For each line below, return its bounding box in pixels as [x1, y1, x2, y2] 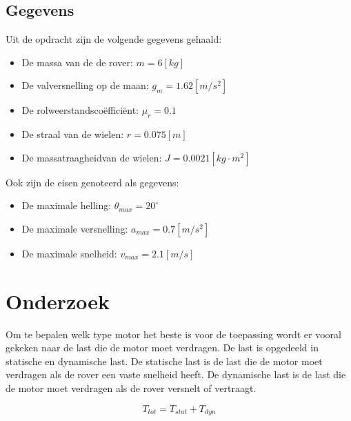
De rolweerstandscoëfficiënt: [21, 103, 139, 117]
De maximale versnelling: [21, 221, 128, 235]
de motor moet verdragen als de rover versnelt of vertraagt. [6, 381, 257, 395]
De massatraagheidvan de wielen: [21, 150, 162, 164]
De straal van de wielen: [21, 127, 124, 141]
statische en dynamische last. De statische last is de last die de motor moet [6, 353, 323, 368]
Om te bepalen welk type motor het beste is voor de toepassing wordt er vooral [6, 326, 341, 341]
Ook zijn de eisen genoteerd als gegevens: [6, 175, 179, 189]
